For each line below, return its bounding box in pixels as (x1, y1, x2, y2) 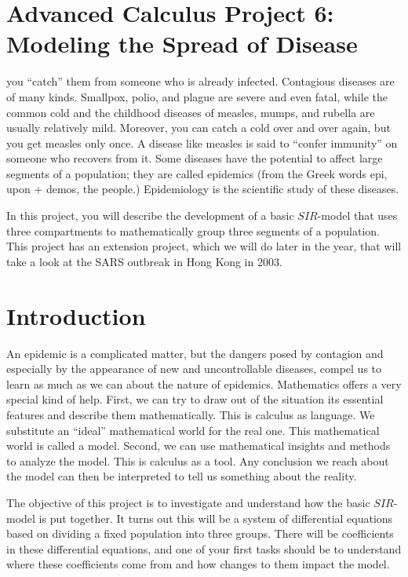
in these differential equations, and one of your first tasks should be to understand (6, 540, 402, 557)
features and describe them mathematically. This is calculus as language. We (6, 406, 375, 422)
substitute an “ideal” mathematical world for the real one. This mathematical (6, 422, 380, 438)
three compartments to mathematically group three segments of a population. (6, 222, 380, 239)
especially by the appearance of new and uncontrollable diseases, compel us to (6, 360, 382, 377)
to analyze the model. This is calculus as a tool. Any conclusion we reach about (6, 452, 389, 469)
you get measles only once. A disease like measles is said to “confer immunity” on (6, 134, 398, 151)
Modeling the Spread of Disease (6, 27, 358, 60)
